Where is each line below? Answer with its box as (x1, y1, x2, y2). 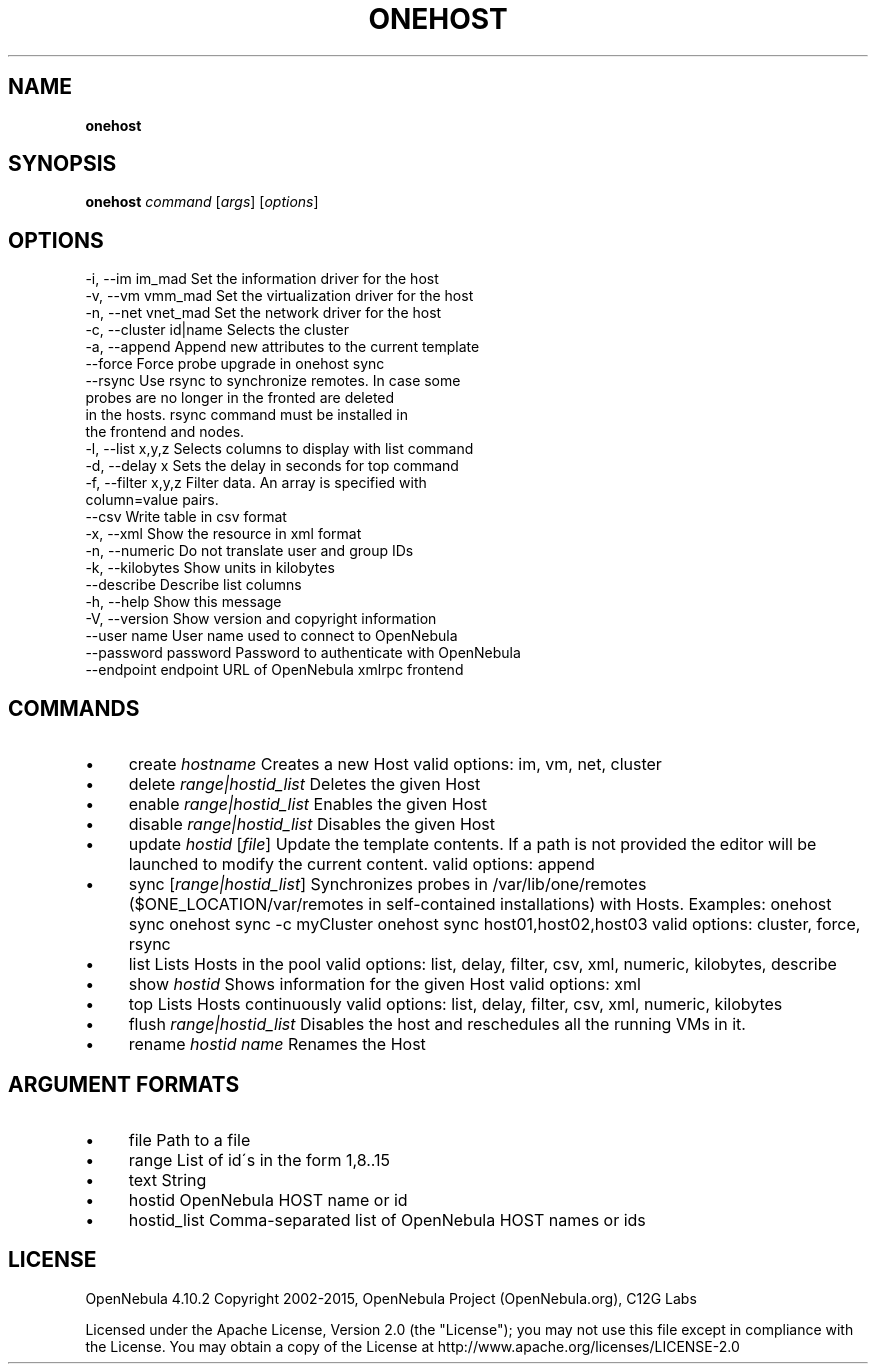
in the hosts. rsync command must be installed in (85, 406, 408, 424)
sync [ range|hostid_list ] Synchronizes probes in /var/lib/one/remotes (128, 874, 647, 895)
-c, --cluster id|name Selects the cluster (85, 321, 350, 339)
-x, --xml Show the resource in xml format (85, 525, 362, 543)
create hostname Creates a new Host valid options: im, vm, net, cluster (128, 754, 662, 775)
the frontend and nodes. (85, 423, 245, 441)
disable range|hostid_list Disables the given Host (128, 814, 496, 835)
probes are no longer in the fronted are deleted (85, 389, 395, 407)
